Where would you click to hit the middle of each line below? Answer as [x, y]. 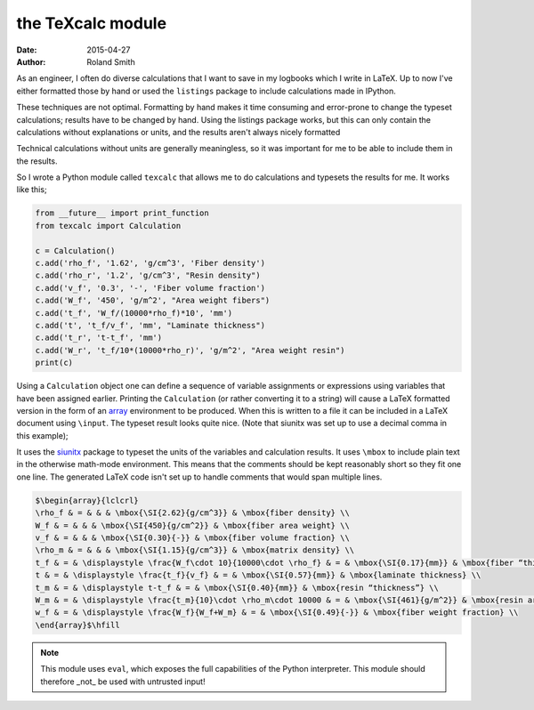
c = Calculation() [75, 250]
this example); [42, 435]
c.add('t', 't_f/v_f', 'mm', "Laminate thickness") [150, 325]
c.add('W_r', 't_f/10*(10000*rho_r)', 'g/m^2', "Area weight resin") [190, 350]
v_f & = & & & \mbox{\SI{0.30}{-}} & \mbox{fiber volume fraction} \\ [193, 538]
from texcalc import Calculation [108, 226]
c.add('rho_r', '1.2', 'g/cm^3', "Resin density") [148, 275]
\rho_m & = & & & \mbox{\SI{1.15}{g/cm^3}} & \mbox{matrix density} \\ [195, 550]
